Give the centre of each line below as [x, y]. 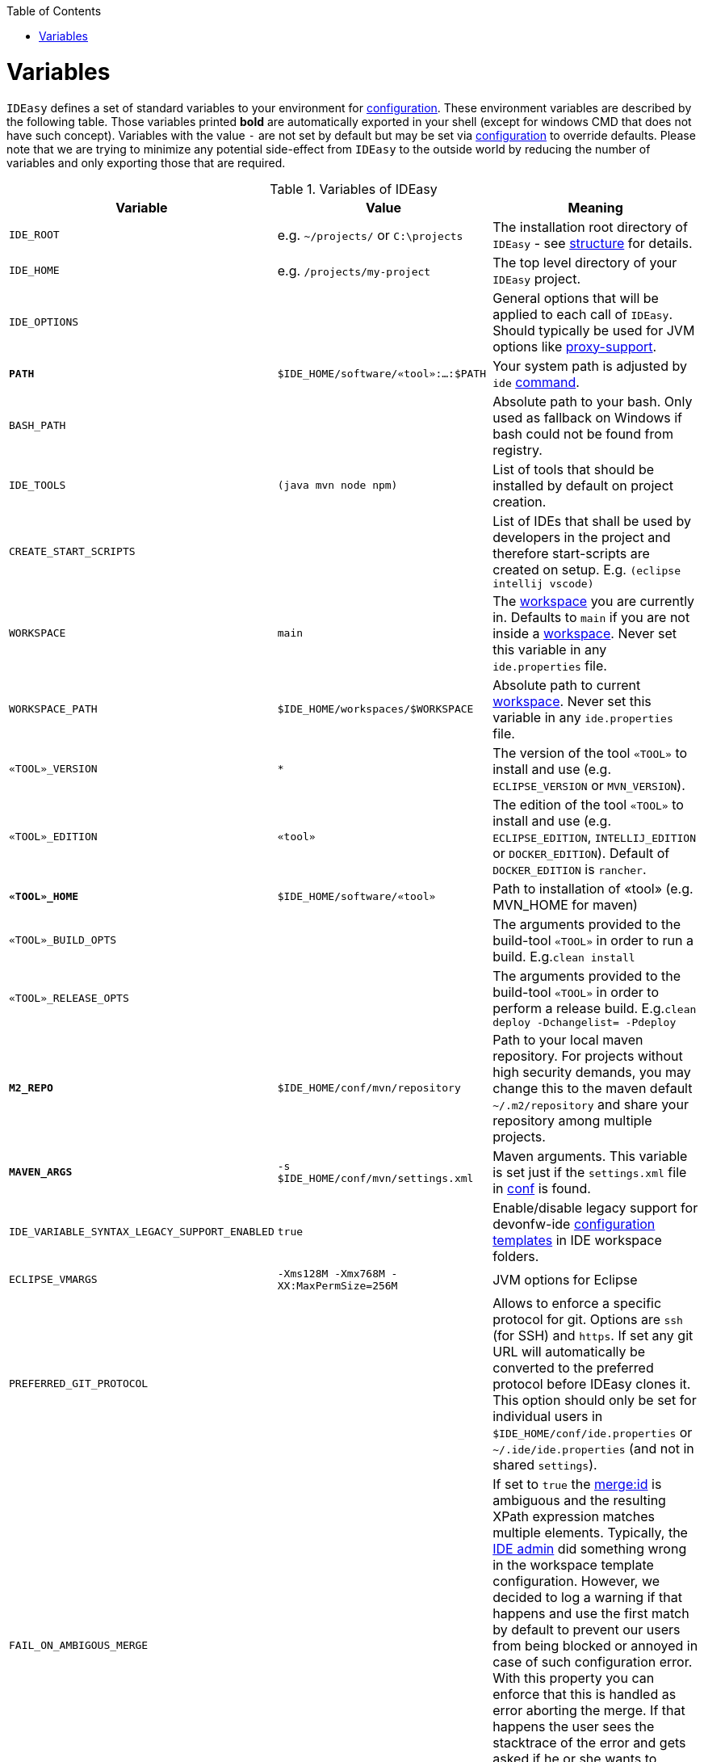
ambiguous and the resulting [579, 1500]
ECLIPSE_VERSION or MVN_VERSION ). [589, 785]
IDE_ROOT [34, 235]
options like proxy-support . [575, 346]
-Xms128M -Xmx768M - [337, 1273]
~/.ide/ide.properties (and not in [593, 1448]
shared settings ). [545, 1464]
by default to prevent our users [587, 1629]
